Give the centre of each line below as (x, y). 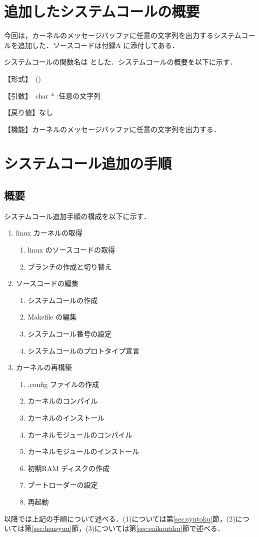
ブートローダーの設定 (63, 485)
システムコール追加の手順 (88, 163)
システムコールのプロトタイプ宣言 (84, 350)
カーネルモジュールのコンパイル (80, 434)
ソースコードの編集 (47, 283)
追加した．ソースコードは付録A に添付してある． (98, 45)
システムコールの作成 (63, 300)
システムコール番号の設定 (70, 334)
